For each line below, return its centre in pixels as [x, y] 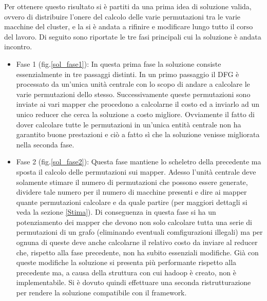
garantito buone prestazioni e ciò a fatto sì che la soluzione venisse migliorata [138, 134]
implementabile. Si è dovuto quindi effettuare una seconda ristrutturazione [133, 282]
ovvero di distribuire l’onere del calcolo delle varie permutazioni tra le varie [122, 16]
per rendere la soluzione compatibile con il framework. [101, 293]
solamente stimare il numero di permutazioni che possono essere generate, [132, 182]
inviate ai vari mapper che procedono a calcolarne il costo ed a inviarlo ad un [138, 104]
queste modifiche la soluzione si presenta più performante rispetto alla [126, 262]
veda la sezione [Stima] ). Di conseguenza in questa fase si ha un [116, 212]
